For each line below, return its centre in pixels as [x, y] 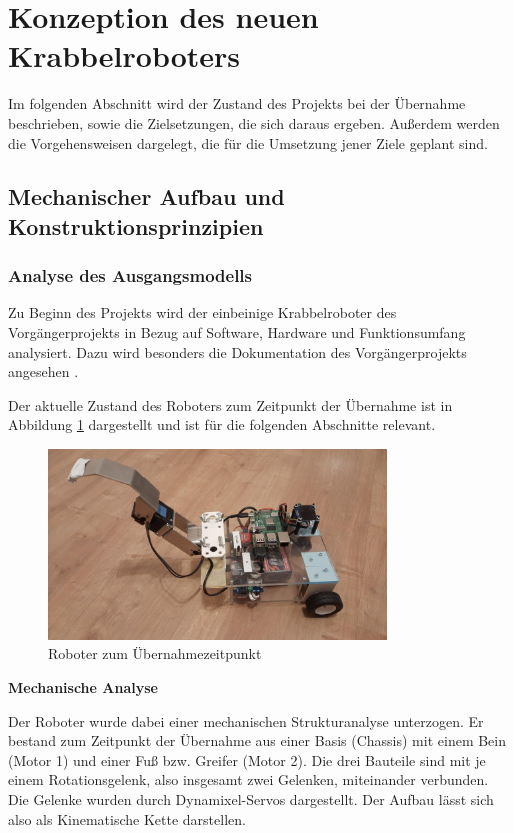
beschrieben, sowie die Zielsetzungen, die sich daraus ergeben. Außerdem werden [254, 122]
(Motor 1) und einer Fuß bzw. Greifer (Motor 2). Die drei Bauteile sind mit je [247, 759]
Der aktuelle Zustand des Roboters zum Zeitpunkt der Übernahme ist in [230, 404]
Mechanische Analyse [83, 687]
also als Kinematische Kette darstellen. [127, 818]
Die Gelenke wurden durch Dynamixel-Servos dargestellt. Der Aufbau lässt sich [251, 798]
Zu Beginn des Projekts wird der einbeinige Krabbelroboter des [202, 312]
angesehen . [43, 371]
